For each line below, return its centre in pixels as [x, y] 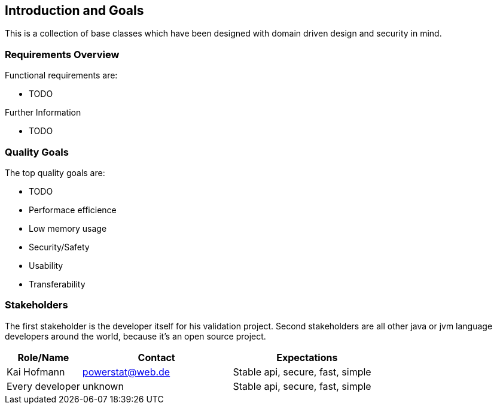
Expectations [307, 357]
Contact [156, 357]
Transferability [57, 284]
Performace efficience [73, 210]
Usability [46, 265]
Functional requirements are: [61, 75]
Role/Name [43, 357]
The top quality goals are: [55, 172]
